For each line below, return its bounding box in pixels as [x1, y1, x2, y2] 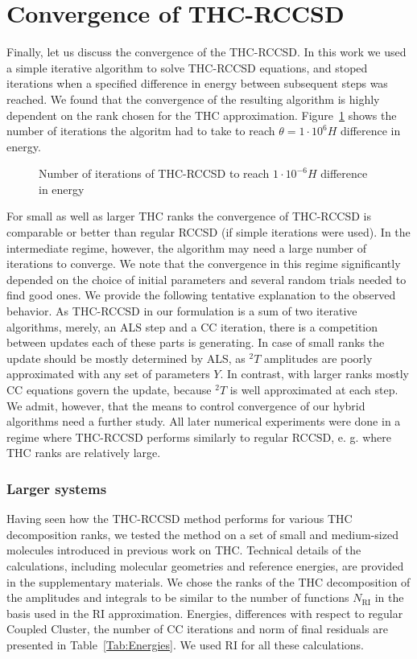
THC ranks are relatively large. [6, 444, 161, 461]
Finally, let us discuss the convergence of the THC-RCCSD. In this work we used [6, 43, 407, 60]
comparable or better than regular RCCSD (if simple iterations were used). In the [6, 224, 411, 241]
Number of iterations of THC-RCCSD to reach [39, 165, 270, 182]
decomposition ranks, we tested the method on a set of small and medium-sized [6, 525, 398, 542]
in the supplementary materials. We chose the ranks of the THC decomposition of [6, 573, 411, 590]
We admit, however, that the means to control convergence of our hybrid [6, 397, 365, 414]
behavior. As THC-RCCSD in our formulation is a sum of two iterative [6, 303, 357, 319]
